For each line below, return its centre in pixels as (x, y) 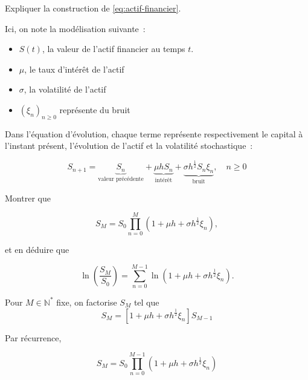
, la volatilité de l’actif (65, 89)
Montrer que (28, 198)
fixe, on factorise (87, 302)
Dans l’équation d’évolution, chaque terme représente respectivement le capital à (154, 133)
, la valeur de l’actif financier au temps (114, 49)
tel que (146, 302)
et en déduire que (37, 250)
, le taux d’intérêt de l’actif (74, 69)
